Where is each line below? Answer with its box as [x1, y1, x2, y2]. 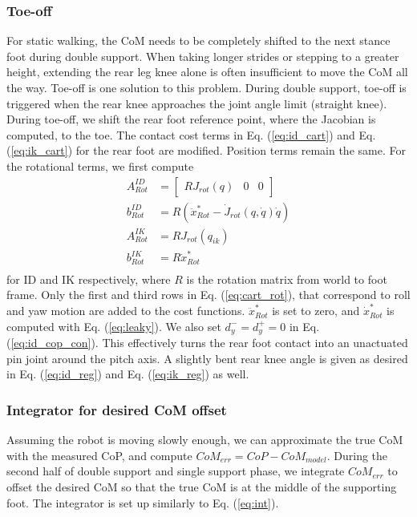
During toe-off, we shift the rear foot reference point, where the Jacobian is [6, 111, 376, 127]
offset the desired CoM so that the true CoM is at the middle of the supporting [6, 478, 397, 495]
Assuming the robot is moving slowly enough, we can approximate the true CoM [6, 431, 403, 448]
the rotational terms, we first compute [6, 157, 194, 174]
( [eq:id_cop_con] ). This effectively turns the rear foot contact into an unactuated [6, 334, 408, 351]
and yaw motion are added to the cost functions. [6, 302, 245, 319]
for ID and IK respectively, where [6, 270, 171, 287]
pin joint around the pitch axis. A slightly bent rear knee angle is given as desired [6, 349, 408, 366]
